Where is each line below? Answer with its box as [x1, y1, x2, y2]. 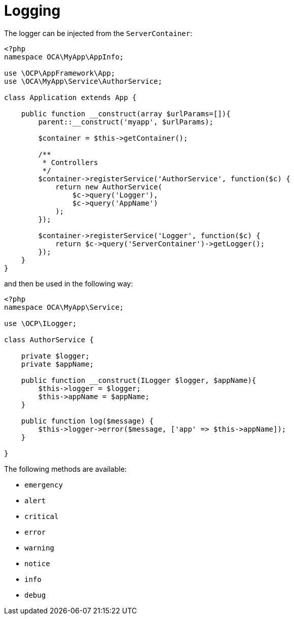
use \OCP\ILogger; [4, 319, 77, 328]
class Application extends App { [4, 93, 137, 102]
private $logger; [21, 351, 90, 360]
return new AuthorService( [55, 182, 162, 191]
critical [24, 512, 59, 520]
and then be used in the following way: [4, 279, 133, 288]
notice [24, 559, 50, 568]
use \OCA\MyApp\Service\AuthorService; [4, 77, 162, 85]
